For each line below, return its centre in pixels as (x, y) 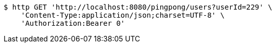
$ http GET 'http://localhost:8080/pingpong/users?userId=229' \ (138, 7)
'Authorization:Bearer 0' (73, 23)
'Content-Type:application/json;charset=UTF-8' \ (123, 15)
